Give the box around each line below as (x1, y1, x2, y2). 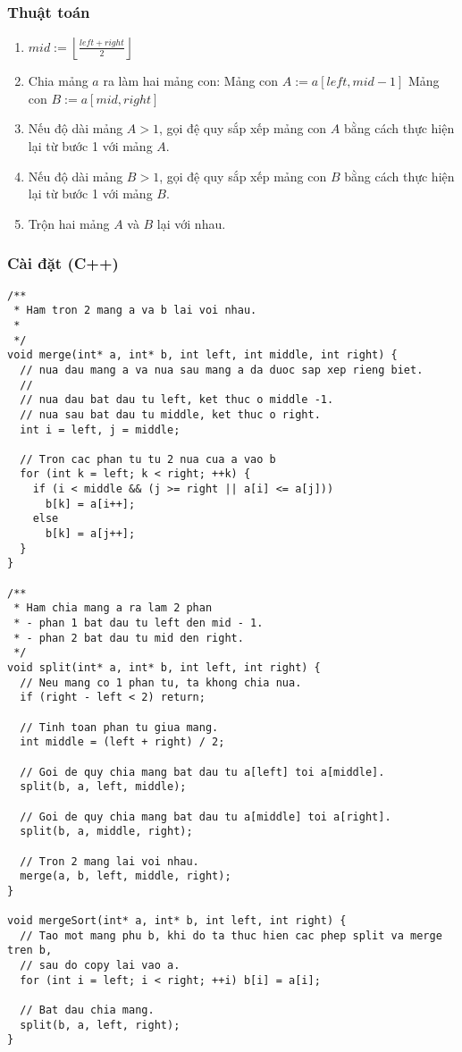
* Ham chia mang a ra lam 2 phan (13, 602, 213, 615)
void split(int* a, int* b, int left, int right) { (7, 661, 321, 674)
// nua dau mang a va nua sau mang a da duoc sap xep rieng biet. (20, 363, 424, 376)
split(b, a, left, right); (20, 1018, 181, 1031)
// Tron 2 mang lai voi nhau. (20, 854, 199, 868)
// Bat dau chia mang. (20, 1004, 155, 1017)
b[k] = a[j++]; (45, 527, 136, 541)
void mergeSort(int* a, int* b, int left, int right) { (7, 914, 347, 928)
